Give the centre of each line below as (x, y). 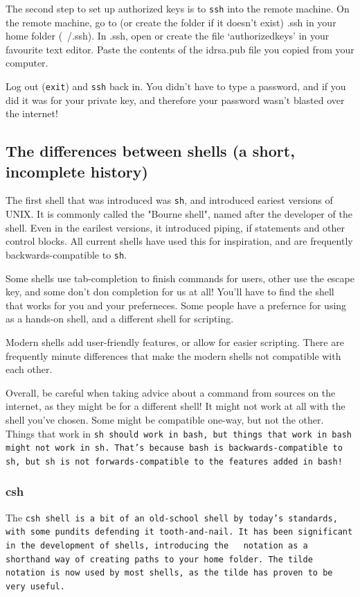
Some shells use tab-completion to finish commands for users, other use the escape (180, 278)
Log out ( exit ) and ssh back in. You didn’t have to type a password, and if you (176, 86)
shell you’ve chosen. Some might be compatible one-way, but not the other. (165, 419)
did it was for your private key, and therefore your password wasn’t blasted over (175, 99)
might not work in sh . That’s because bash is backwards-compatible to (174, 448)
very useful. (35, 586)
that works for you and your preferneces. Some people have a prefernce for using (176, 305)
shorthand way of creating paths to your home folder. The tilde (159, 559)
